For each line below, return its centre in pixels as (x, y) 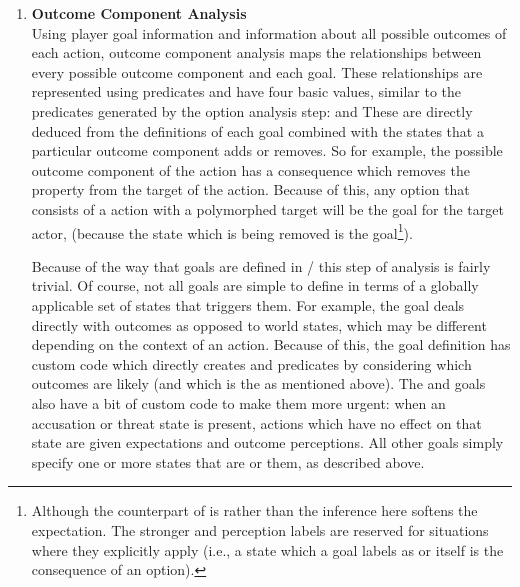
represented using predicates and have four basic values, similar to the (246, 91)
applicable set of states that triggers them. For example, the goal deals (248, 304)
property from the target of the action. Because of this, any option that (250, 189)
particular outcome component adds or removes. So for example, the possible (267, 150)
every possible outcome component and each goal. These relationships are (257, 71)
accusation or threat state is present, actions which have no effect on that (256, 422)
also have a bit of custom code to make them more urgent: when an (238, 402)
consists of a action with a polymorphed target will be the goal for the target (267, 208)
